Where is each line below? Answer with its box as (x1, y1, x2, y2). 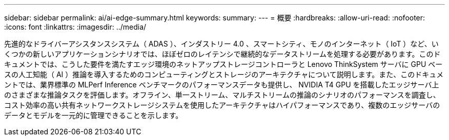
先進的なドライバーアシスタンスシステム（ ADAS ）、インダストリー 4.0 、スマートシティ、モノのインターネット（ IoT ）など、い (4, 39, 439, 48)
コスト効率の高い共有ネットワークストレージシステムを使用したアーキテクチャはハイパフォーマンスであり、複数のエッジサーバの (4, 101, 440, 109)
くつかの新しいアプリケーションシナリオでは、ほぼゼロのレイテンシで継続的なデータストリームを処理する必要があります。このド (4, 50, 441, 58)
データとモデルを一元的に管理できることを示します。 (4, 111, 183, 120)
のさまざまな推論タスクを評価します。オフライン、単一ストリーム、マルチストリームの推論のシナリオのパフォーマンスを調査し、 (4, 90, 440, 99)
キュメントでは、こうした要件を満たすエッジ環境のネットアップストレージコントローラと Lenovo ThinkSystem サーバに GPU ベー (4, 60, 443, 68)
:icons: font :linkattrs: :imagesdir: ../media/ (4, 22, 147, 31)
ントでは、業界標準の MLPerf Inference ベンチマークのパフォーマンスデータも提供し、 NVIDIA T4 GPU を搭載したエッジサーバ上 (4, 80, 439, 89)
